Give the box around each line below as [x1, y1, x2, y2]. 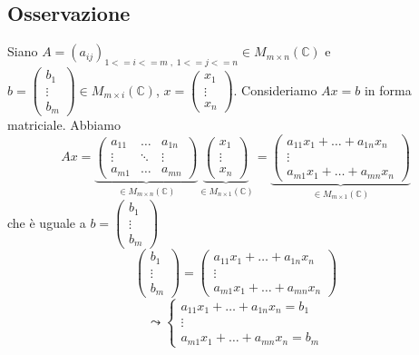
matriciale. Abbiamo [7, 115, 121, 134]
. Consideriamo [233, 80, 317, 99]
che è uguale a [7, 212, 86, 232]
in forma [364, 80, 412, 99]
